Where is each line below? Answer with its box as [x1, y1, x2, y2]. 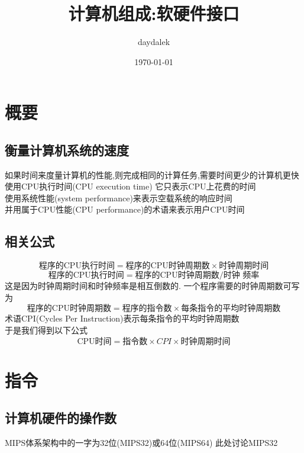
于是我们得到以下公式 [5, 324, 88, 336]
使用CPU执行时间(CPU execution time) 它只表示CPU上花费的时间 [5, 180, 256, 192]
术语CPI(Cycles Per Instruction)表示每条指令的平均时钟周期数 [5, 312, 240, 325]
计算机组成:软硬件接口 [68, 1, 240, 25]
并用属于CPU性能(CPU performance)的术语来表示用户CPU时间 [5, 203, 245, 216]
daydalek [137, 36, 170, 48]
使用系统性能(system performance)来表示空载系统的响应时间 [5, 191, 232, 204]
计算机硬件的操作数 [5, 409, 117, 427]
